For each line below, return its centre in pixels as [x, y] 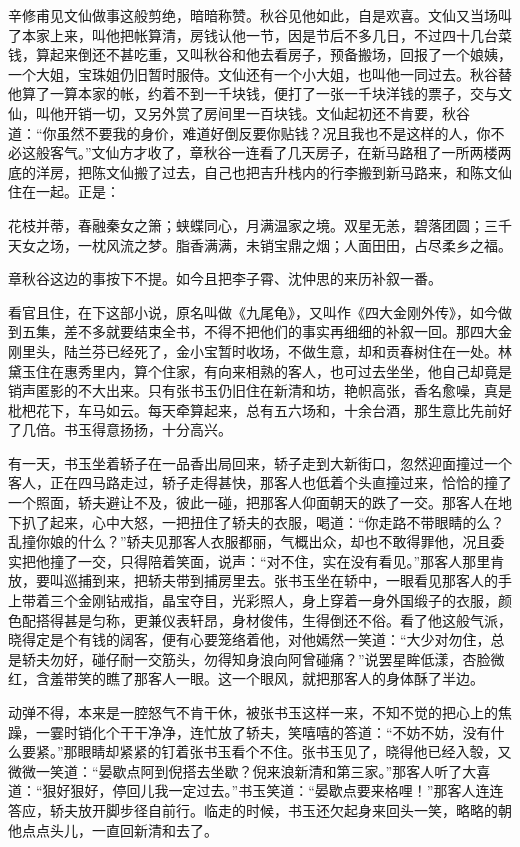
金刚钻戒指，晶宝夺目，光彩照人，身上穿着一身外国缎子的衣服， [287, 600]
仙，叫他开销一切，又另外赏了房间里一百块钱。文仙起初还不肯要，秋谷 [239, 112]
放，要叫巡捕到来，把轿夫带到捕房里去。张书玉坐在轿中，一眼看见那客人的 [253, 580]
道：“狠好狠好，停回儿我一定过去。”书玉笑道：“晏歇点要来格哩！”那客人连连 [256, 790]
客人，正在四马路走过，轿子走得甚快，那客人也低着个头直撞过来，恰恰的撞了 [260, 482]
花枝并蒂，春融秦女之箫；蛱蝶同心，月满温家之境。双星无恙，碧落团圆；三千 [260, 224]
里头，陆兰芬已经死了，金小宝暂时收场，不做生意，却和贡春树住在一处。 [259, 350]
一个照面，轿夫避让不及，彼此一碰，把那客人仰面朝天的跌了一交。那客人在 [253, 502]
